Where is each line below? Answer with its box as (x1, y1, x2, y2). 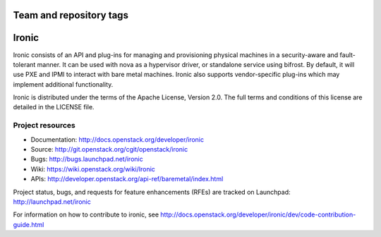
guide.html (13, 220, 44, 229)
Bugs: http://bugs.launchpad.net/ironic (30, 155, 144, 164)
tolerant (13, 60, 36, 68)
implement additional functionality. (13, 80, 114, 88)
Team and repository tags (13, 9, 128, 21)
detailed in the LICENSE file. (13, 103, 95, 111)
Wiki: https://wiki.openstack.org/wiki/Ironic (30, 164, 155, 173)
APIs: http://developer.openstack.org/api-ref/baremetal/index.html (30, 175, 224, 183)
